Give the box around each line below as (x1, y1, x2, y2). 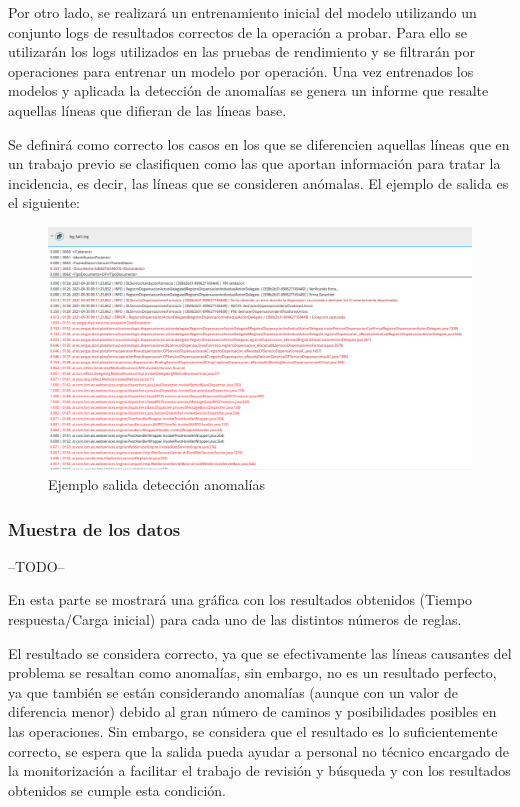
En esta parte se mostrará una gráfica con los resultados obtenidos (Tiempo (8, 589, 473, 610)
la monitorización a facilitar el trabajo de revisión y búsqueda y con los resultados (8, 760, 511, 781)
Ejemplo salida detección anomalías (48, 474, 265, 494)
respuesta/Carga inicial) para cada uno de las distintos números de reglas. (8, 609, 462, 629)
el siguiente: (8, 192, 81, 213)
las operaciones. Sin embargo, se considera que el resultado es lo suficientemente (8, 720, 498, 741)
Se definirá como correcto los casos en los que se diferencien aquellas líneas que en (8, 133, 510, 154)
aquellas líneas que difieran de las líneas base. (8, 99, 287, 120)
